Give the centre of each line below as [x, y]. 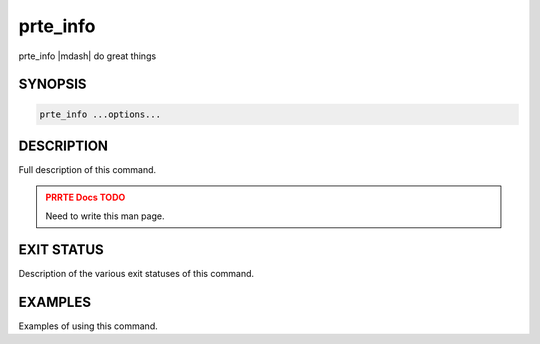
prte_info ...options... [100, 114]
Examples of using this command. [88, 326]
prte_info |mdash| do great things [87, 56]
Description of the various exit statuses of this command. [136, 273]
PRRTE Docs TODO [85, 197]
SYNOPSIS [52, 84]
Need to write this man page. [105, 216]
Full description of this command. [87, 170]
